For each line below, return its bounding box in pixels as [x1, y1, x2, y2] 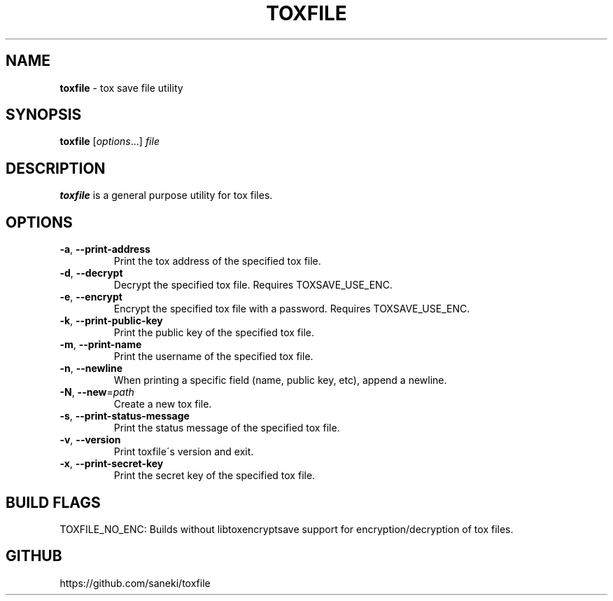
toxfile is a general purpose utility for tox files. [59, 189, 273, 202]
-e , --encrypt [59, 291, 122, 303]
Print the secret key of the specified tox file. [113, 469, 316, 482]
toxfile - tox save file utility [59, 81, 183, 94]
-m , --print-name [59, 338, 142, 351]
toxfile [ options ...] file [59, 135, 160, 148]
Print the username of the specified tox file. [113, 350, 313, 363]
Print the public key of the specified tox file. [113, 326, 314, 339]
